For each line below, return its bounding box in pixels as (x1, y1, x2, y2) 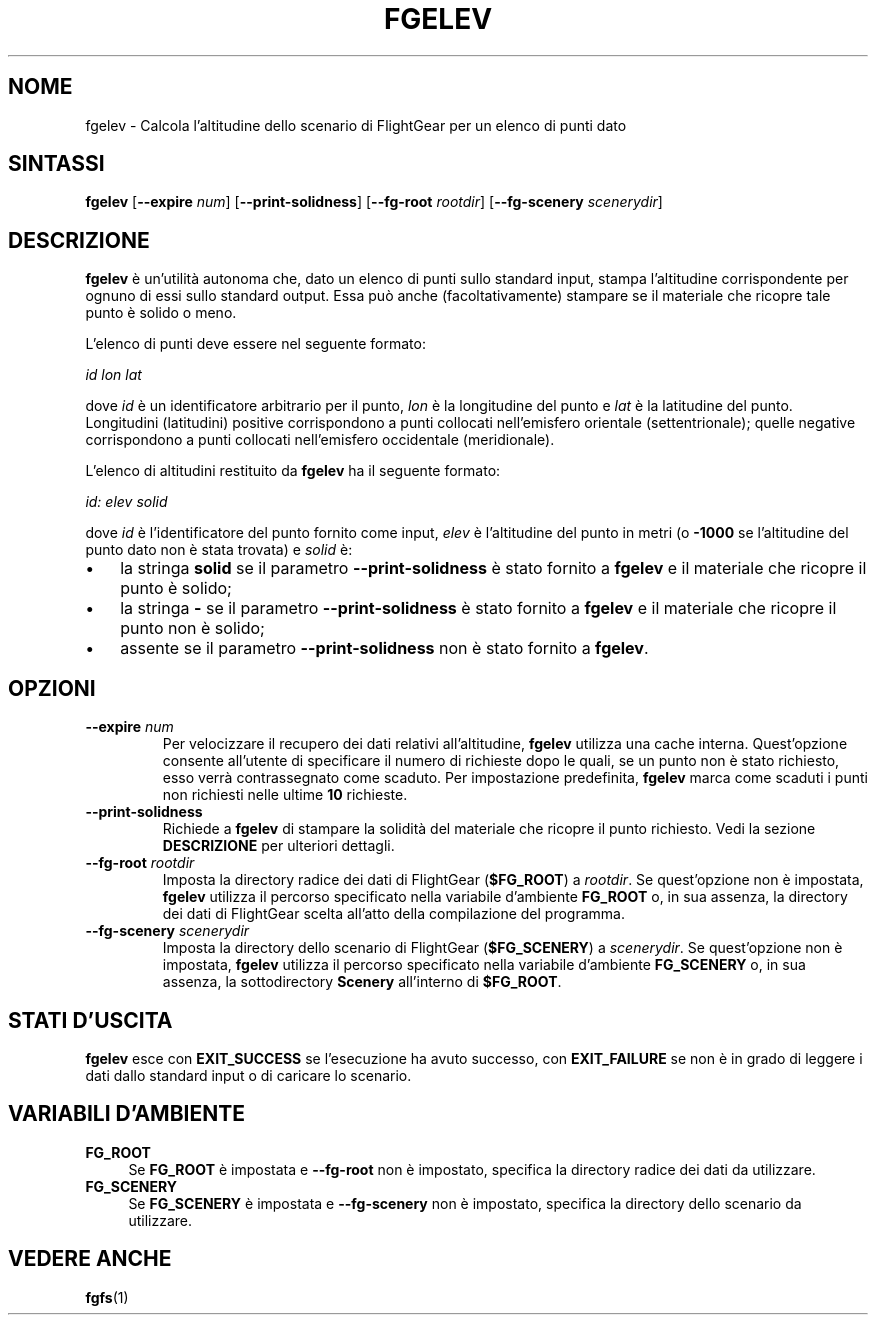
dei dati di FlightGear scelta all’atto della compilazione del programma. (162, 905, 625, 923)
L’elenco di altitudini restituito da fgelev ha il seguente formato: (85, 462, 501, 480)
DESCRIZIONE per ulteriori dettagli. (162, 837, 395, 855)
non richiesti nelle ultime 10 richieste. (162, 786, 408, 804)
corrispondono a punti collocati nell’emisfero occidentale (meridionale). (85, 431, 555, 449)
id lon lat (85, 366, 142, 384)
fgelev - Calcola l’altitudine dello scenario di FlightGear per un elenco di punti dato (85, 116, 627, 134)
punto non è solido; (120, 618, 265, 639)
